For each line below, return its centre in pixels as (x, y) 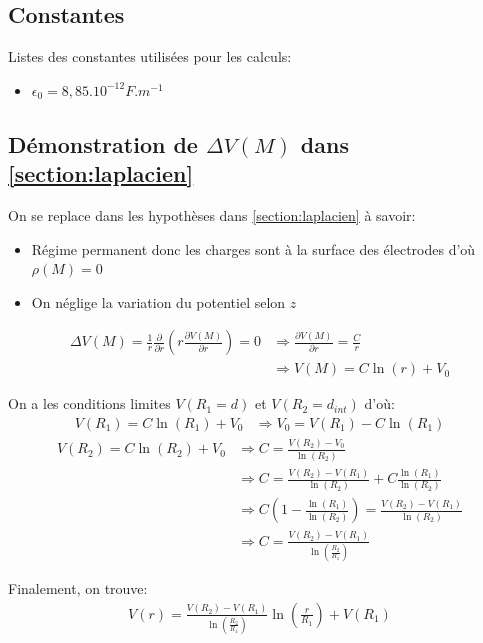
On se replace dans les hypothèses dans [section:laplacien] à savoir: (212, 214)
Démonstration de (103, 143)
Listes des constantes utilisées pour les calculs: (150, 56)
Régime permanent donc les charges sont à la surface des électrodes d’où (253, 248)
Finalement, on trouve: (78, 588)
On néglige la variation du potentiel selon (158, 301)
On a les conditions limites (89, 403)
